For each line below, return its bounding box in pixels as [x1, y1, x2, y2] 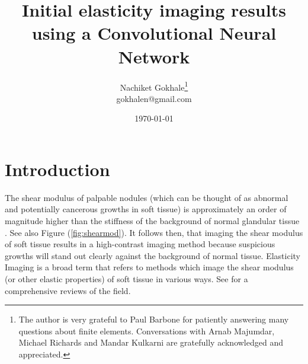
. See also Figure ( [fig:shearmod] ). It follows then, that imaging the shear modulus [5, 226, 303, 238]
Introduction [5, 157, 110, 181]
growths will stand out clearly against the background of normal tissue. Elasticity [5, 249, 300, 261]
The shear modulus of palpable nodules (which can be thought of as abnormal [5, 191, 288, 203]
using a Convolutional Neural [31, 21, 277, 45]
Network [118, 44, 190, 68]
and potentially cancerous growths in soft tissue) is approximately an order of [5, 203, 287, 215]
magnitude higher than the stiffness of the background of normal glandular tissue [5, 215, 300, 227]
